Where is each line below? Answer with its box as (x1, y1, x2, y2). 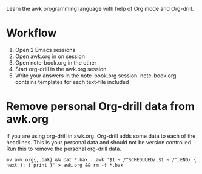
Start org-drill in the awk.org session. (15, 65, 108, 72)
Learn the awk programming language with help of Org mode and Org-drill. (6, 5, 194, 12)
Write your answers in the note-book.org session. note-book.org (15, 72, 177, 79)
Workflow (6, 27, 57, 40)
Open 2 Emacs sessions (15, 46, 76, 53)
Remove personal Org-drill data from (6, 100, 195, 114)
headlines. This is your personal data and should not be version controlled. (6, 138, 193, 146)
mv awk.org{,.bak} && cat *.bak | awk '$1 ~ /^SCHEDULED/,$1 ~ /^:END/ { (6, 156, 197, 163)
